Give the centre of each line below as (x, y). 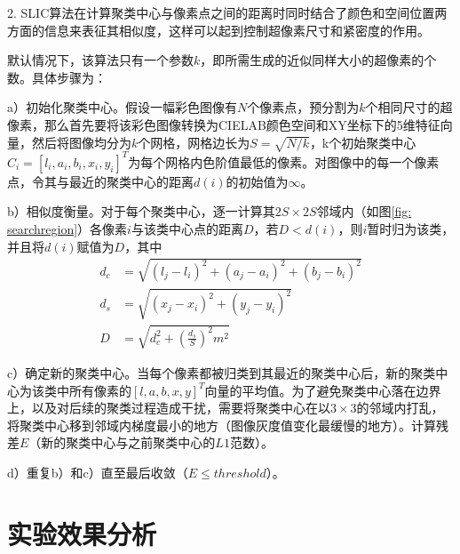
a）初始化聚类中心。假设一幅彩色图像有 (122, 107)
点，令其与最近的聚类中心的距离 (100, 181)
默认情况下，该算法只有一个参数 (100, 60)
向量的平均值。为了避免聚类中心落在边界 (323, 390)
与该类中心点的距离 (187, 229)
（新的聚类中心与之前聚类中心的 (122, 442)
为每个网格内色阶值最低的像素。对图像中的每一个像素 (284, 161)
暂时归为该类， (411, 229)
